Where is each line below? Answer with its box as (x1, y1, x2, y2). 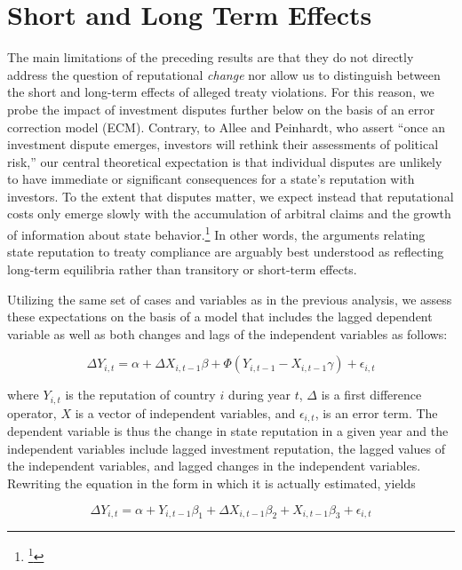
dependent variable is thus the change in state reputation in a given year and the (7, 422, 449, 440)
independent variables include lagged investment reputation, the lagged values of (7, 439, 446, 457)
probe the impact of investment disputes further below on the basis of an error (7, 99, 435, 118)
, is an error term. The (315, 403, 438, 422)
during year (227, 385, 291, 404)
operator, (7, 403, 57, 422)
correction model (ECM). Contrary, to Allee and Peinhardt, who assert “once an (7, 117, 446, 136)
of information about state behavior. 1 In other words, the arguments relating (7, 223, 426, 243)
